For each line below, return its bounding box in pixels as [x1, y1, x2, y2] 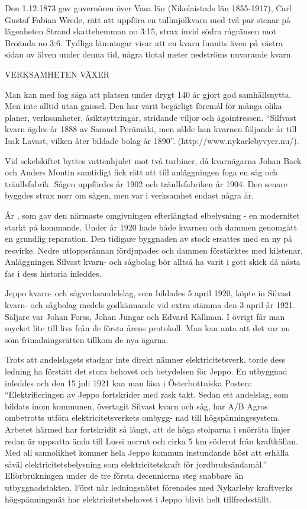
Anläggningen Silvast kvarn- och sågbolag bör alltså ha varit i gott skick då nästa [5, 255, 300, 268]
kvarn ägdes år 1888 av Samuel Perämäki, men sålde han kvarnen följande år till [5, 123, 297, 135]
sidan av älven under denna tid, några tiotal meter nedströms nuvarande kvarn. [5, 48, 293, 60]
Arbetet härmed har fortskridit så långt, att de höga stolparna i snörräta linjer [5, 423, 290, 435]
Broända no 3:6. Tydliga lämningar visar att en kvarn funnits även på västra [5, 36, 283, 49]
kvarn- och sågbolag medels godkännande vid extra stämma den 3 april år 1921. [5, 299, 295, 311]
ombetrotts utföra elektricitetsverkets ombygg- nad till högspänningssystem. [5, 411, 280, 424]
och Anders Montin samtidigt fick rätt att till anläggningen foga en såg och [5, 166, 278, 178]
